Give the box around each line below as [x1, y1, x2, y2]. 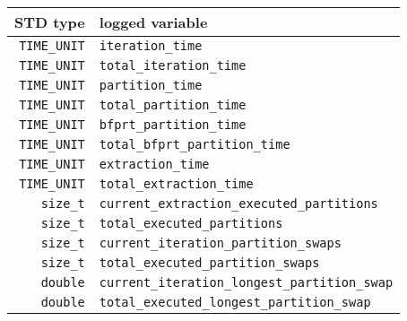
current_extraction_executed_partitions [99, 196, 378, 211]
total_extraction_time [99, 177, 254, 191]
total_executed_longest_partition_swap [99, 295, 371, 309]
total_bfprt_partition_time [99, 137, 290, 152]
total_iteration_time [99, 58, 247, 73]
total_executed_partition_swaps [99, 256, 320, 270]
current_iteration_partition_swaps [99, 236, 342, 250]
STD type [14, 12, 85, 32]
